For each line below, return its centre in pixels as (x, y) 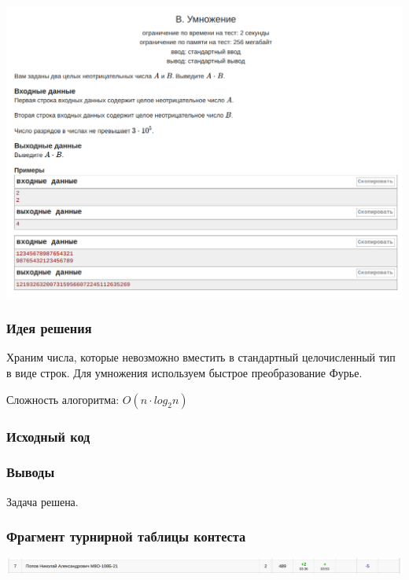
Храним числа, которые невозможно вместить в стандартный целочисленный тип (201, 357)
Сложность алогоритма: (63, 399)
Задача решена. (42, 501)
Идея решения (49, 328)
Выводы (31, 472)
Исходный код (48, 436)
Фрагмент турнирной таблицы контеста (126, 536)
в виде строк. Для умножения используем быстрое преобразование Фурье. (184, 373)
